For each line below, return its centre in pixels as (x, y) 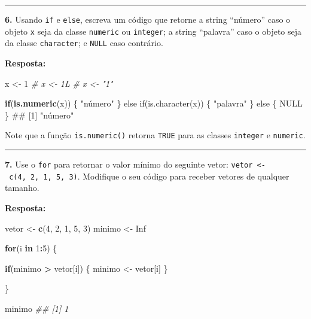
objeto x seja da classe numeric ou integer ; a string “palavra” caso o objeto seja (153, 31)
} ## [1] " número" (39, 115)
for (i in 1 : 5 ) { (31, 248)
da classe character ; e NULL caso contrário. (84, 43)
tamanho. (22, 188)
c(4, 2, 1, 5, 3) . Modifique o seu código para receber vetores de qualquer (149, 176)
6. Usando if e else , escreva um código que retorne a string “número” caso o (148, 19)
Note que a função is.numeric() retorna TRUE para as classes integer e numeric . (155, 135)
